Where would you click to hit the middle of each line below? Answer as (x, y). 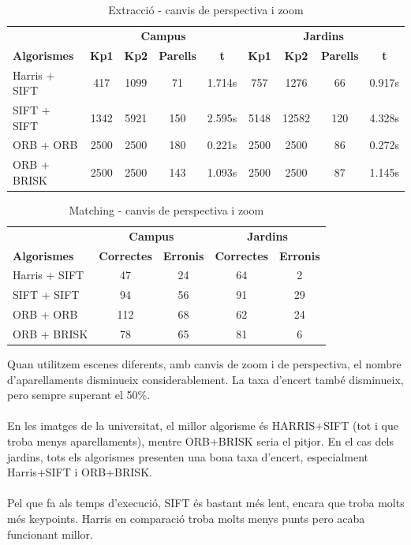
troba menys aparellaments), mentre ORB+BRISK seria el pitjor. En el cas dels (200, 441)
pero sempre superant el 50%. (79, 395)
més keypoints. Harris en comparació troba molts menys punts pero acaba (186, 519)
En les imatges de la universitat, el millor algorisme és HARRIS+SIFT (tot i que (203, 426)
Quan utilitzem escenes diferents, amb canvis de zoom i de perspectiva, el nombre (204, 364)
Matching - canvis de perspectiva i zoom (166, 209)
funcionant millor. (50, 534)
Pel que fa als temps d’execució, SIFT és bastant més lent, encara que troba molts (206, 503)
